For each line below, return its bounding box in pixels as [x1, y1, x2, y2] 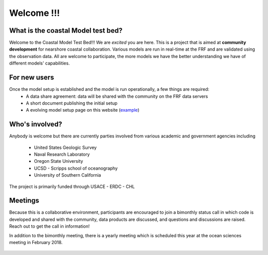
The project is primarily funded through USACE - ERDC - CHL [9, 184, 135, 190]
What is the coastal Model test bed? [9, 26, 123, 35]
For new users [9, 73, 54, 82]
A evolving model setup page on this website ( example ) [26, 107, 139, 113]
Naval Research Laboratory [34, 151, 90, 157]
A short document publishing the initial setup [26, 100, 118, 106]
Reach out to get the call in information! [9, 223, 90, 229]
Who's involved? [9, 120, 63, 128]
